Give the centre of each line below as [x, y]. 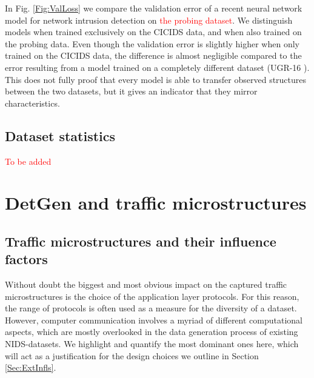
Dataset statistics [60, 135]
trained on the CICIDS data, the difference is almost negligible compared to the [153, 55]
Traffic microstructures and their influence [141, 241]
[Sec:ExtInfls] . [31, 367]
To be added [28, 161]
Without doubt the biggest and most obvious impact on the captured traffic [146, 284]
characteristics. [32, 103]
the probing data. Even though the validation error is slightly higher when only [152, 43]
